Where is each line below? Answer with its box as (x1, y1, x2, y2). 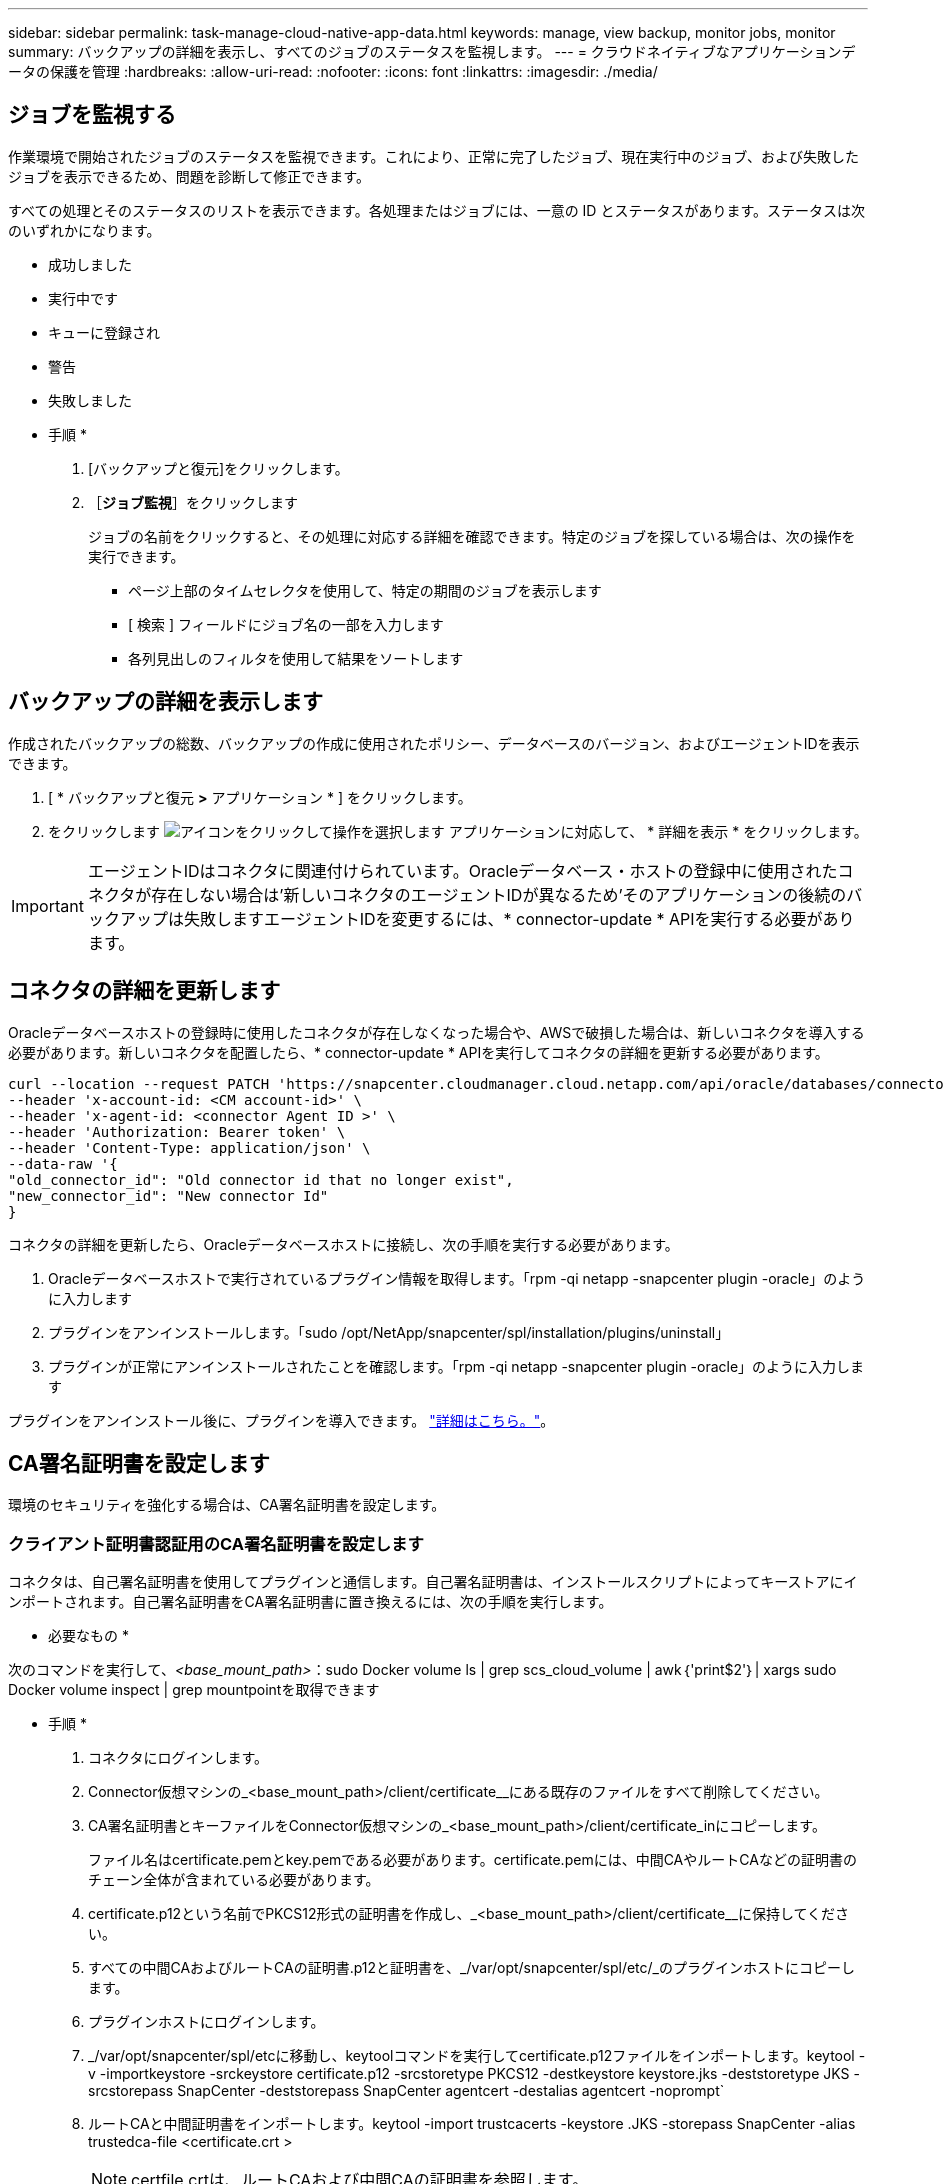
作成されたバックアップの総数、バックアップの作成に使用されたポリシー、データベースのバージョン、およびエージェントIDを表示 (8, 734, 860, 752)
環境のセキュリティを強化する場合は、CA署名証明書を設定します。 (8, 1496, 446, 1514)
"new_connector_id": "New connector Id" (8, 1187, 329, 1204)
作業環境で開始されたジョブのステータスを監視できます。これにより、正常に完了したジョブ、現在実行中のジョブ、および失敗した (8, 147, 859, 165)
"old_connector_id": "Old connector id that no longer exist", (8, 1171, 514, 1188)
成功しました (48, 255, 132, 273)
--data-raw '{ (8, 1155, 118, 1172)
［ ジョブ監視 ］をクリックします (88, 493, 298, 511)
